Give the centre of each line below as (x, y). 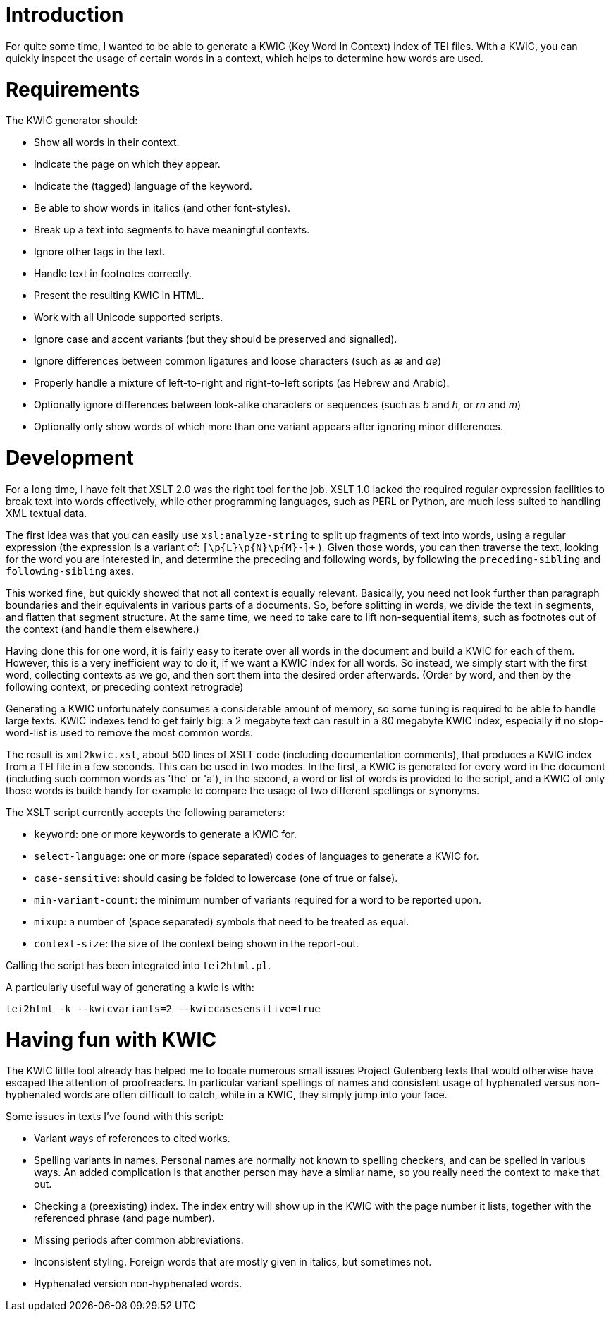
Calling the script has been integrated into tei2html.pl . (138, 965)
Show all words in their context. (107, 142)
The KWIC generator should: (72, 121)
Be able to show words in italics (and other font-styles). (162, 208)
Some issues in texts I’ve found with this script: (115, 1117)
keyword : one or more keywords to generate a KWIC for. (165, 834)
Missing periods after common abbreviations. (139, 1240)
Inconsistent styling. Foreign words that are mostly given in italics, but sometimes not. (233, 1262)
